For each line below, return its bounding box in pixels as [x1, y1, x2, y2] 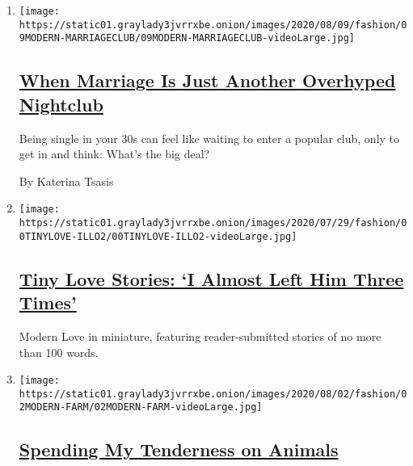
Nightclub [19, 91, 103, 116]
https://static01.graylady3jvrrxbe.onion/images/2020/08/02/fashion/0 [19, 388, 407, 400]
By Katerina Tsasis [19, 172, 114, 189]
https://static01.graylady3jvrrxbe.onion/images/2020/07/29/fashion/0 [19, 217, 407, 229]
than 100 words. [19, 343, 99, 360]
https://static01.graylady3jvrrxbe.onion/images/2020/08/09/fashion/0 [19, 19, 407, 31]
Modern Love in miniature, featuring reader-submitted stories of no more [19, 327, 381, 344]
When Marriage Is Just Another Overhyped [19, 68, 396, 93]
